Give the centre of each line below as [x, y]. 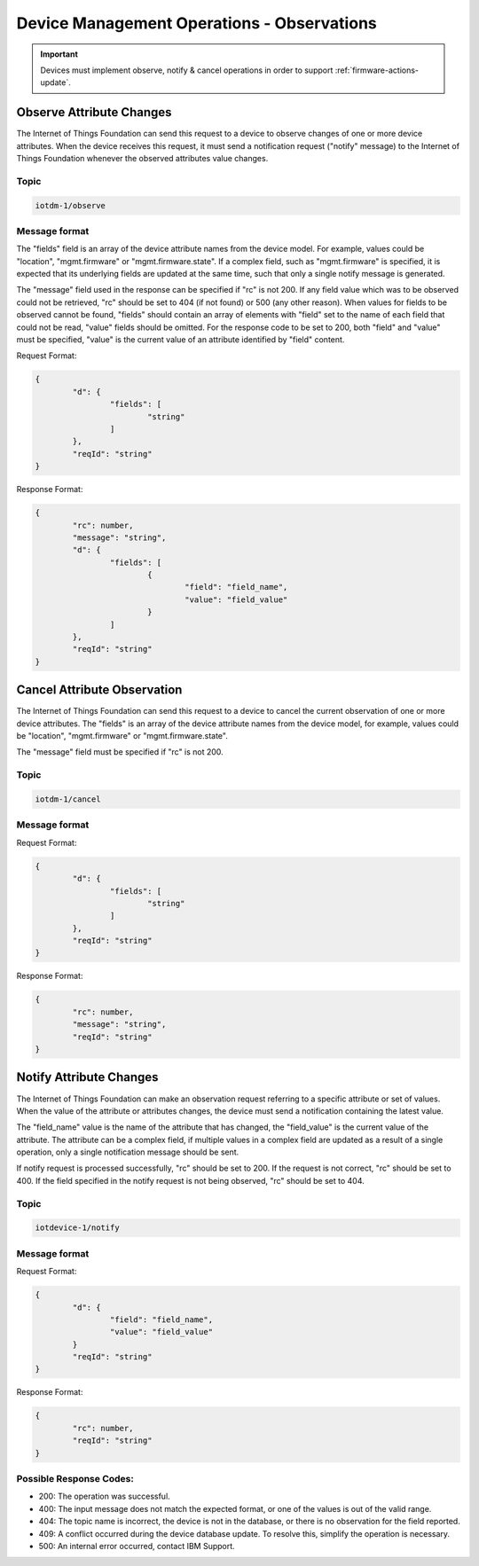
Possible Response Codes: [75, 1478]
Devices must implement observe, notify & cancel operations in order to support [187, 70]
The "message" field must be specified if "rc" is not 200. [120, 752]
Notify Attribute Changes [87, 1077]
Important [59, 54]
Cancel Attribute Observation [99, 690]
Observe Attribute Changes [94, 112]
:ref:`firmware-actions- [377, 70]
